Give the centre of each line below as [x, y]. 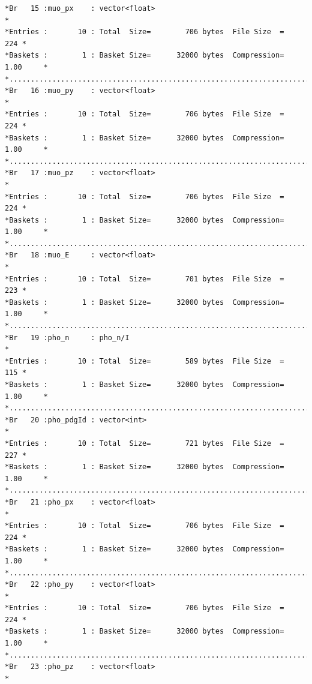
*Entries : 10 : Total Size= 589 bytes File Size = [145, 361]
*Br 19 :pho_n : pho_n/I [67, 337]
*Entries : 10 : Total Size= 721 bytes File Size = [145, 443]
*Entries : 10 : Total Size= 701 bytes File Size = [145, 279]
